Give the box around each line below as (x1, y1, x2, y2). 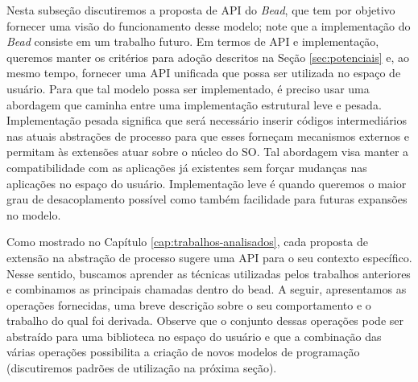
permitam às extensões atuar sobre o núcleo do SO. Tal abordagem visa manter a (6, 143, 409, 160)
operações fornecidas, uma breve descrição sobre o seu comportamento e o (6, 296, 371, 313)
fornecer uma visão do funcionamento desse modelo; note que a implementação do (6, 17, 411, 34)
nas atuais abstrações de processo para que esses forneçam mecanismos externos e (6, 127, 409, 144)
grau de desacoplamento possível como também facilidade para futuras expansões (6, 191, 408, 207)
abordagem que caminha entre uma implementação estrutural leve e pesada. (6, 96, 382, 113)
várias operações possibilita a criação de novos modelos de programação (6, 343, 360, 360)
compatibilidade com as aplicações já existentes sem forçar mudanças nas (6, 158, 367, 175)
